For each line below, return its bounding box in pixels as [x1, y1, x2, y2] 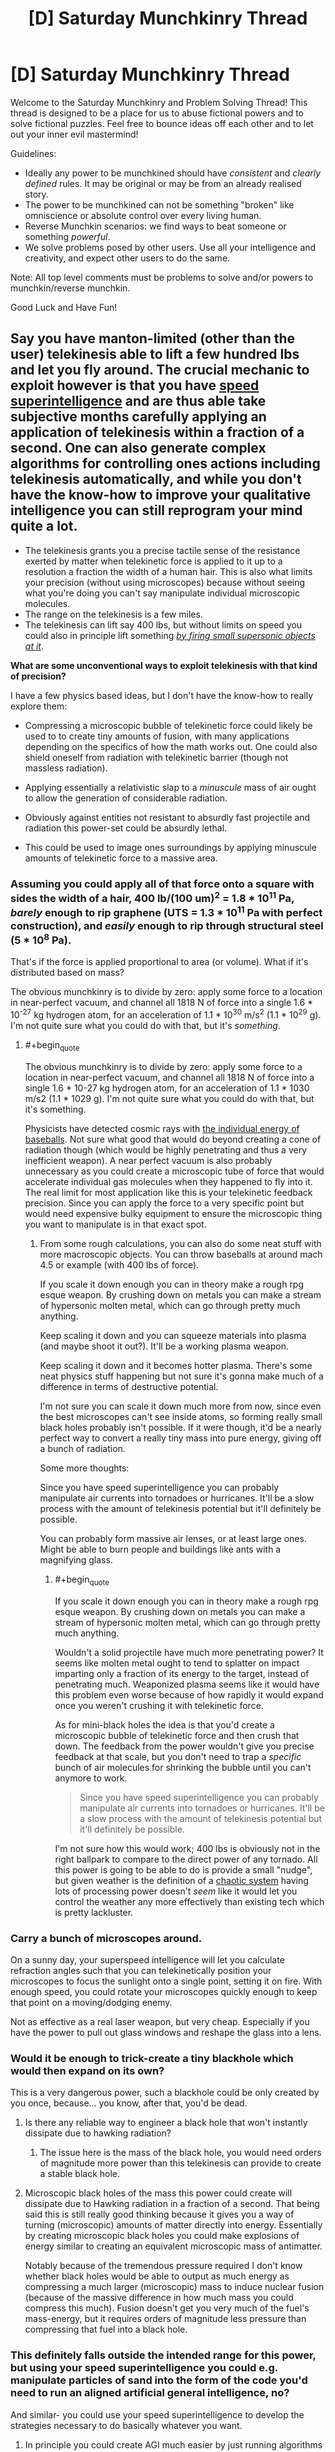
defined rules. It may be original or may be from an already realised [24, 177, 302, 189]
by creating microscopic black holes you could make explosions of [24, 2230, 300, 2242]
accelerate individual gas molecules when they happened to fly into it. [24, 1175, 313, 1187]
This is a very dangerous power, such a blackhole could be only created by [10, 2087, 320, 2099]
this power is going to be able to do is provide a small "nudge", [54, 1863, 313, 1876]
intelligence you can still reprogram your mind [10, 502, 303, 519]
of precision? [10, 670, 67, 682]
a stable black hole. [39, 2168, 121, 2180]
